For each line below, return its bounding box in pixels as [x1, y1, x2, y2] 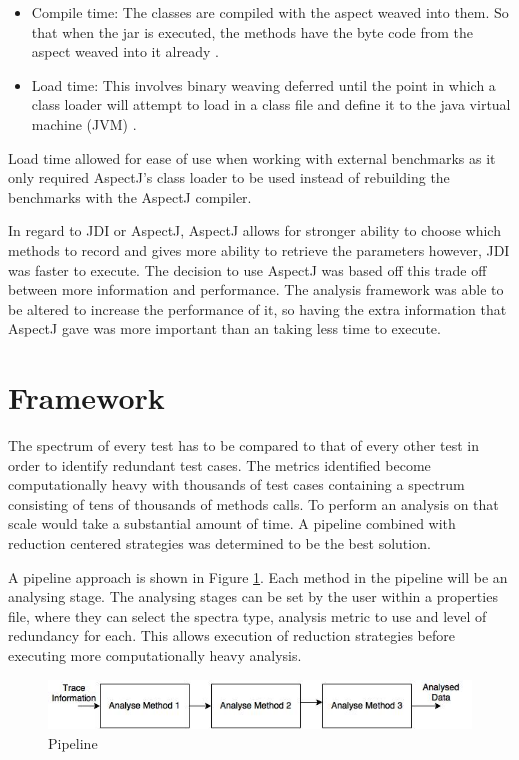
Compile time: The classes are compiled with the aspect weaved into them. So [31, 2, 509, 22]
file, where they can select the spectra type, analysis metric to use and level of [8, 605, 487, 626]
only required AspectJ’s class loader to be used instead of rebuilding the [8, 167, 450, 188]
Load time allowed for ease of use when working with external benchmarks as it [8, 147, 496, 168]
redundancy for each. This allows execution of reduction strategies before [8, 625, 455, 646]
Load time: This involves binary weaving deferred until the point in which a [31, 74, 496, 95]
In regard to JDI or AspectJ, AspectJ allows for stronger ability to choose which [8, 220, 501, 241]
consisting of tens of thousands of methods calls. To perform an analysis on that [8, 493, 499, 514]
